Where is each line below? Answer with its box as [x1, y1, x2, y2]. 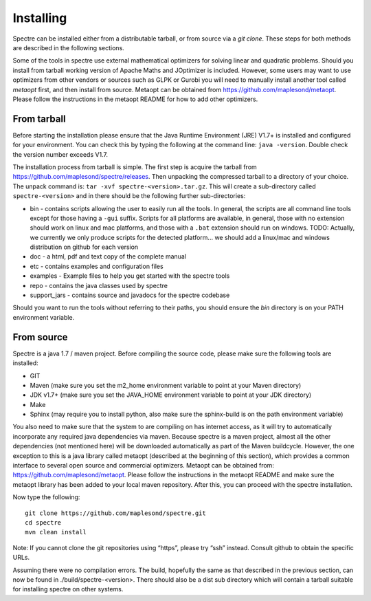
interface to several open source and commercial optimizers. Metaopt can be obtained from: [12, 461, 275, 470]
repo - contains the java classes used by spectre [30, 281, 168, 289]
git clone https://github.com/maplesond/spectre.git [25, 509, 206, 517]
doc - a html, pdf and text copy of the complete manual [30, 252, 187, 261]
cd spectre [25, 518, 62, 526]
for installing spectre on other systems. [12, 585, 124, 593]
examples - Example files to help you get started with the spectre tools [30, 272, 230, 280]
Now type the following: [12, 493, 80, 501]
